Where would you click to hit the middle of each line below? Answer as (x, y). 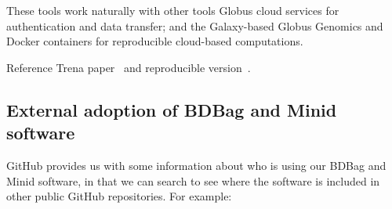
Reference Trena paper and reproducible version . (129, 67)
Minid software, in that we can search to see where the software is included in (193, 180)
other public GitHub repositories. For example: (119, 196)
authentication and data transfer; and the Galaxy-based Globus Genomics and (195, 25)
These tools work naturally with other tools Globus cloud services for (173, 10)
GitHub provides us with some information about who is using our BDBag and (196, 165)
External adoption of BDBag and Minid (172, 109)
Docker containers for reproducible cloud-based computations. (155, 41)
